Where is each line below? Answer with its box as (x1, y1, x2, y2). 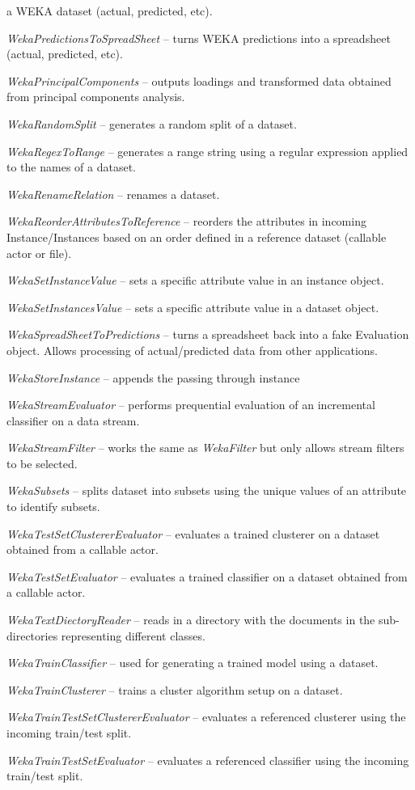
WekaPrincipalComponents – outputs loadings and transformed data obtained (6, 72, 392, 89)
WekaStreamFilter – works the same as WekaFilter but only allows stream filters (6, 439, 404, 456)
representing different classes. (61, 627, 205, 644)
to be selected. (6, 454, 78, 471)
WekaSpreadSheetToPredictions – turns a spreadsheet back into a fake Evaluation (6, 326, 409, 343)
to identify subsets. (6, 498, 100, 515)
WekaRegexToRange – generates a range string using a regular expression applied (6, 142, 409, 159)
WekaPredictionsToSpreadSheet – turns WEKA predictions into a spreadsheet (6, 29, 391, 46)
